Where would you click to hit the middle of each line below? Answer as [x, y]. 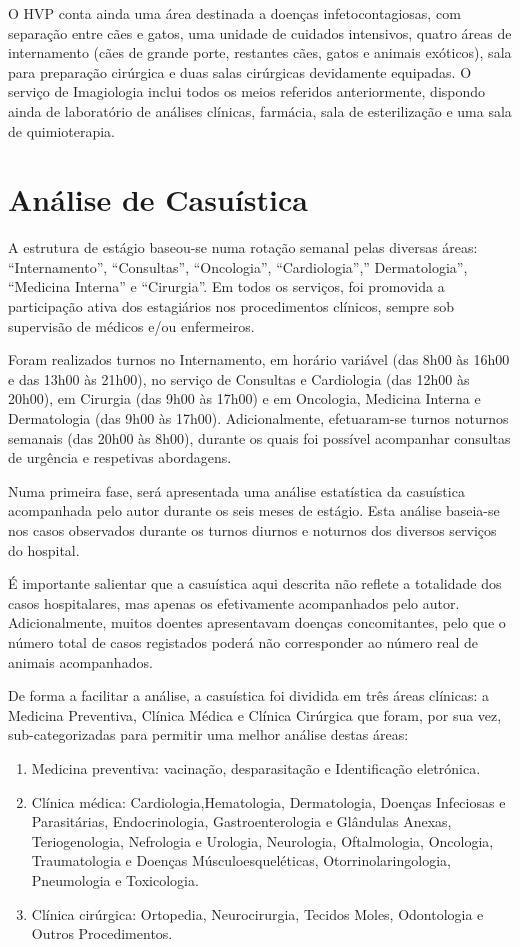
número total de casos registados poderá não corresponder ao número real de [243, 641]
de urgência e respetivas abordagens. [120, 457]
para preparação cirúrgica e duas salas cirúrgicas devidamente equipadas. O [240, 71]
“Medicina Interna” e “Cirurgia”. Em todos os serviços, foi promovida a [226, 286]
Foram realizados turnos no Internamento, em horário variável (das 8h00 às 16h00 [259, 359]
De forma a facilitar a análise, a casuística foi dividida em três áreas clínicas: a [249, 695]
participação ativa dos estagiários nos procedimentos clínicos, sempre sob [231, 306]
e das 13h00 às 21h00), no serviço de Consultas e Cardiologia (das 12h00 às [239, 378]
